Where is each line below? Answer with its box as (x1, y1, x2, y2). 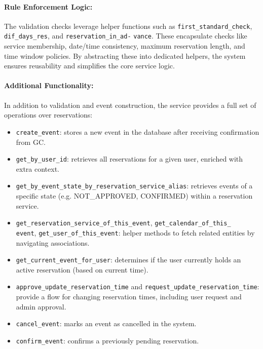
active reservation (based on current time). (16, 264, 148, 275)
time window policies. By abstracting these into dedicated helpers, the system (4, 50, 246, 61)
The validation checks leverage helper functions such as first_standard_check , (4, 20, 252, 31)
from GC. (16, 136, 46, 147)
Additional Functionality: (4, 80, 94, 91)
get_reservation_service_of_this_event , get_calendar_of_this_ (16, 217, 231, 228)
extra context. (16, 163, 60, 174)
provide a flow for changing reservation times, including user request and (16, 291, 242, 302)
